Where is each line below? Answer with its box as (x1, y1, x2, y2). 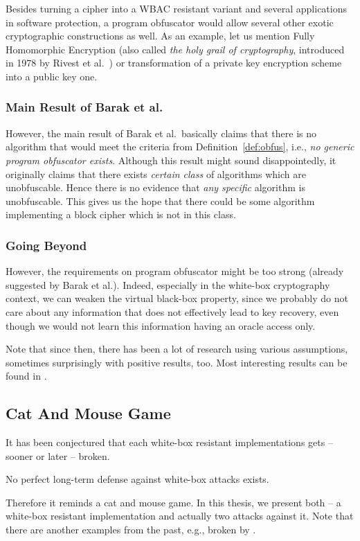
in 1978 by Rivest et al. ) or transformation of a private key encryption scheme (6, 55, 342, 70)
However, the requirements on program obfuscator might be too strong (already (6, 264, 344, 278)
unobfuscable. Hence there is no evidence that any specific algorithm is (6, 180, 305, 195)
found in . (6, 369, 47, 383)
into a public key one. (6, 69, 98, 83)
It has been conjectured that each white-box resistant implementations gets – (6, 435, 333, 450)
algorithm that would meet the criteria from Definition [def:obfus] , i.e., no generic (6, 139, 354, 154)
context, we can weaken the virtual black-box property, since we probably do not (6, 291, 348, 305)
